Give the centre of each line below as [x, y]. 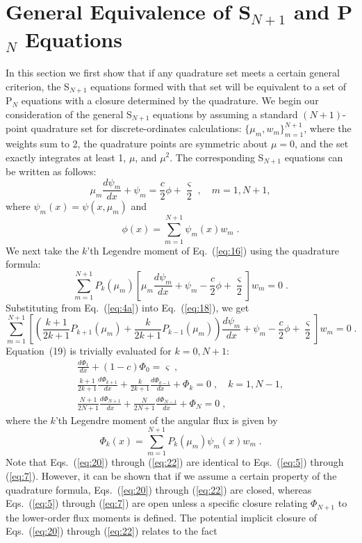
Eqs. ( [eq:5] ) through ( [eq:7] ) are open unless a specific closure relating [157, 503]
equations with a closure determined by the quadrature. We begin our [170, 100]
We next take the [42, 250]
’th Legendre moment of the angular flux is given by [166, 420]
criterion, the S [38, 86]
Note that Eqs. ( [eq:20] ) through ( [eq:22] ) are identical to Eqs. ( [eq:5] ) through [175, 462]
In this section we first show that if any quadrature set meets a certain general [173, 73]
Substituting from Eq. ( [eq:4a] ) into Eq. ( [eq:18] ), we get [127, 307]
